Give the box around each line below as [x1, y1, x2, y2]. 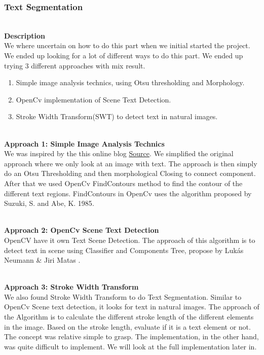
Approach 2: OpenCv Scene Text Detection [4, 225, 159, 235]
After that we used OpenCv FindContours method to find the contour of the [4, 177, 243, 188]
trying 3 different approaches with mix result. [4, 60, 145, 70]
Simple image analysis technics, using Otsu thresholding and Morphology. [16, 77, 245, 88]
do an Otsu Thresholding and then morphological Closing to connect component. [4, 168, 256, 179]
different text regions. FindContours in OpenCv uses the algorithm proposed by [4, 188, 252, 198]
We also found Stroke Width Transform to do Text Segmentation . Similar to [4, 291, 242, 302]
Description [4, 30, 46, 41]
